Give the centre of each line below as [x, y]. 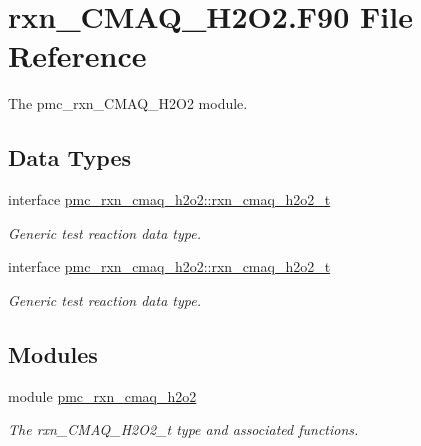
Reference [77, 55]
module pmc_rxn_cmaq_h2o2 [102, 395]
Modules [53, 353]
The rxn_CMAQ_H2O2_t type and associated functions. [183, 429]
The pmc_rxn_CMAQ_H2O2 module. [128, 103]
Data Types [69, 157]
